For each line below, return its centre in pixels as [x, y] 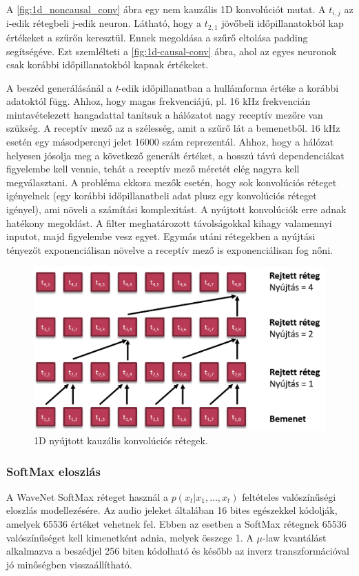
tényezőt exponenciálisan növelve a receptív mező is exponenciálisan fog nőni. [170, 249]
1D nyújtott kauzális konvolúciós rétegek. [121, 440]
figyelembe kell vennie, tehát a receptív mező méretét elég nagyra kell [153, 169]
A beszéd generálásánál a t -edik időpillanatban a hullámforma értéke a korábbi [173, 87]
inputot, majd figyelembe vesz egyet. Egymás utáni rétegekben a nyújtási [161, 236]
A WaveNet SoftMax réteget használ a [87, 496]
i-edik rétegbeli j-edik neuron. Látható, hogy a [104, 23]
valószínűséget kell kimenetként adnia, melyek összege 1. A [130, 537]
